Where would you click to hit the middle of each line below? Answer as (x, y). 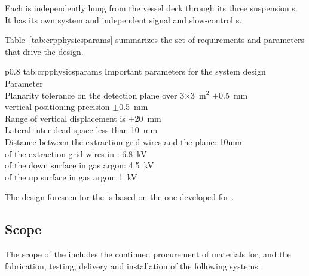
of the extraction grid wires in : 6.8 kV (76, 153)
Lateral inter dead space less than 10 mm (81, 130)
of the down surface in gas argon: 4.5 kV (79, 165)
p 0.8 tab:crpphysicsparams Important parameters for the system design (135, 71)
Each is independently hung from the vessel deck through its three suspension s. (151, 8)
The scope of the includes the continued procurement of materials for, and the (148, 254)
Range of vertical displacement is (65, 118)
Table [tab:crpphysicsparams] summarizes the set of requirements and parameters (154, 40)
